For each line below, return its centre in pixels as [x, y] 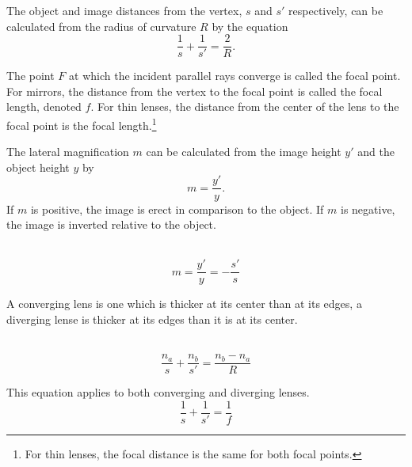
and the [376, 152]
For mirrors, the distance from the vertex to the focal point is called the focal [195, 91]
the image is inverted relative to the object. [111, 224]
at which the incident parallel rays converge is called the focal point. [235, 76]
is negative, [368, 209]
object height [38, 167]
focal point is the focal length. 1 [82, 124]
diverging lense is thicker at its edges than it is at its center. [152, 319]
